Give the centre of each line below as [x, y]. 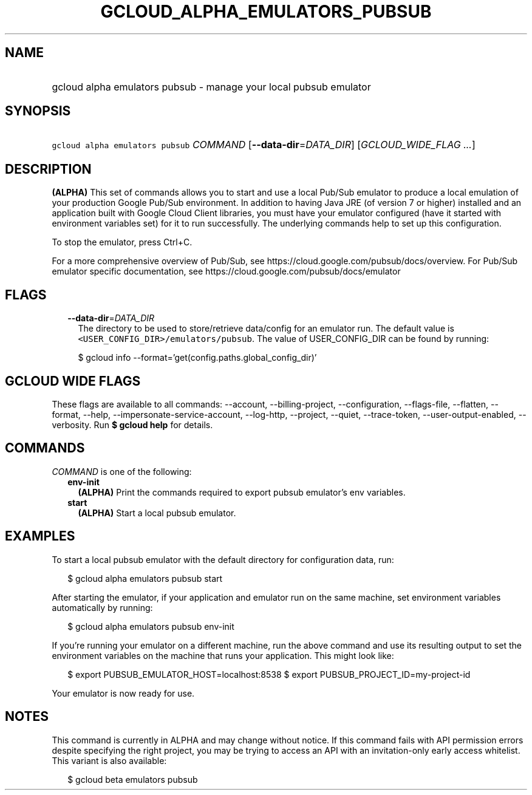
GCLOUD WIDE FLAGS [73, 381]
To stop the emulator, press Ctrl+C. [122, 242]
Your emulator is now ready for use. [123, 693]
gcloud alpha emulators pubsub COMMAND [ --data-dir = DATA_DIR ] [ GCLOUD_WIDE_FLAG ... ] [264, 145]
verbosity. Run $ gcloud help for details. [132, 425]
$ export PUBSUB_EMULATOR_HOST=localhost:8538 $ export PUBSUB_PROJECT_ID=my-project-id [269, 674]
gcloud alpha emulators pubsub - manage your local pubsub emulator [211, 87]
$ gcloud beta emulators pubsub [133, 779]
